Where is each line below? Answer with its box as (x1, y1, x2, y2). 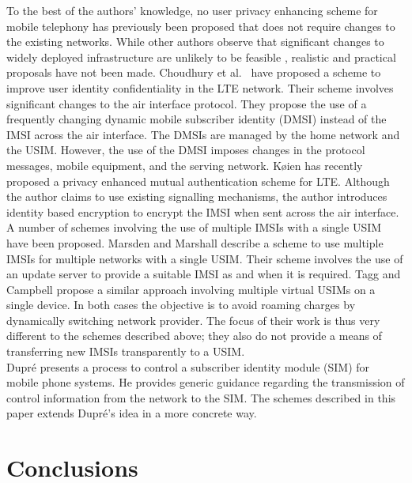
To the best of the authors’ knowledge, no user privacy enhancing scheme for (6, 2, 378, 18)
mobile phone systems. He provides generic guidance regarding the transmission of (6, 374, 405, 391)
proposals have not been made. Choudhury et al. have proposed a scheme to (6, 64, 381, 81)
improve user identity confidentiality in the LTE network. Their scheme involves (6, 79, 394, 96)
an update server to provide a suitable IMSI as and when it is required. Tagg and (6, 266, 401, 282)
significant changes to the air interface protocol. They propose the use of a (6, 95, 367, 111)
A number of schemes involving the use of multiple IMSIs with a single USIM (6, 219, 382, 236)
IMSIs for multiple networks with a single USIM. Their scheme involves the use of (6, 250, 403, 266)
